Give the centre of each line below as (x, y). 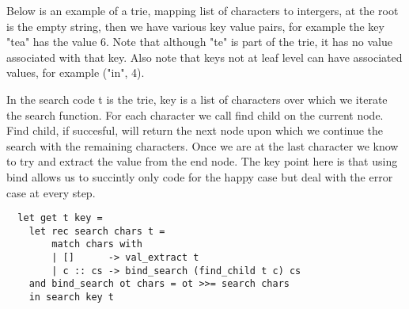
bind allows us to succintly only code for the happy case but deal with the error (200, 176)
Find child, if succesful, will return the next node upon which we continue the (195, 130)
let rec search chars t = (97, 231)
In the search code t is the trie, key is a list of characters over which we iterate (197, 99)
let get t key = (60, 218)
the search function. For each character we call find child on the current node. (195, 114)
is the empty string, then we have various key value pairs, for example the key (195, 26)
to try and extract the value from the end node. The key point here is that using (202, 161)
